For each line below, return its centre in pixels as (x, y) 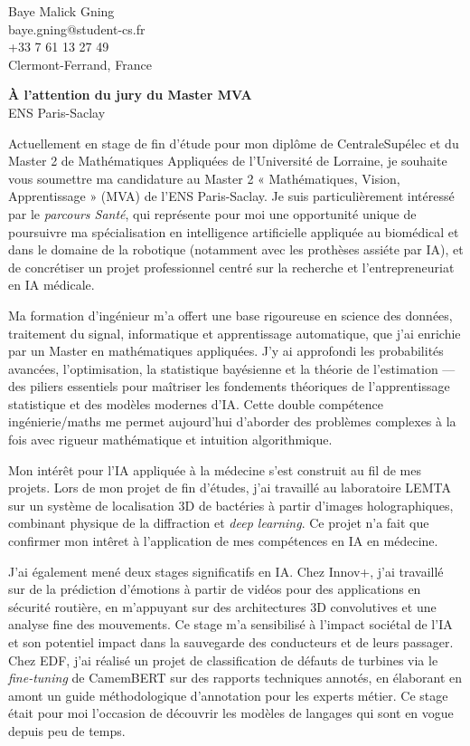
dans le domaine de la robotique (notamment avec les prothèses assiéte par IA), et (236, 249)
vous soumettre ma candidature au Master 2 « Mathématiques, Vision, (204, 178)
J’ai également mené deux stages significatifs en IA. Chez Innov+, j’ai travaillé (226, 571)
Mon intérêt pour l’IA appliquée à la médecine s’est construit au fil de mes (215, 469)
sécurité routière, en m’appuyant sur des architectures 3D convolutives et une (222, 606)
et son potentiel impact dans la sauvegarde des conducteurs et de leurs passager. (231, 642)
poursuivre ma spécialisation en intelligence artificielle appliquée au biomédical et (234, 231)
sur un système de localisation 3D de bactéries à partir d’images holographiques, (231, 505)
